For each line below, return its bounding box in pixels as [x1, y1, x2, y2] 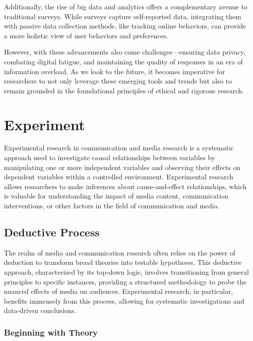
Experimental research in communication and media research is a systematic [4, 142, 234, 153]
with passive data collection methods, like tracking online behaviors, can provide [4, 21, 246, 31]
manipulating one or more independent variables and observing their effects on [4, 162, 241, 172]
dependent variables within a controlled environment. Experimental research [4, 171, 233, 182]
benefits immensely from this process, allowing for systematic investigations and [4, 295, 245, 306]
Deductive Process [4, 225, 100, 240]
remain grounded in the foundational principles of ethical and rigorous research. [4, 85, 244, 95]
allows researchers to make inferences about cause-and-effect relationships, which [4, 181, 247, 191]
